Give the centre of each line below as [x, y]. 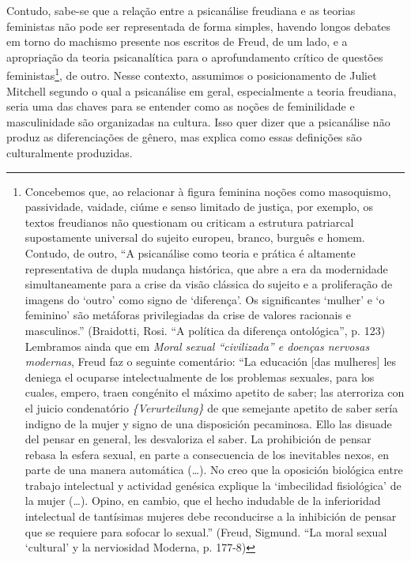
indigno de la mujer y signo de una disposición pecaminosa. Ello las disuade [208, 423]
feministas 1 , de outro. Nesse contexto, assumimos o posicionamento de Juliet [192, 74]
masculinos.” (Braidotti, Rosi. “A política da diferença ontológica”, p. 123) [205, 330]
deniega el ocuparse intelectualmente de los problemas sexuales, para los [200, 377]
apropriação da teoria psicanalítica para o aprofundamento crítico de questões [195, 56]
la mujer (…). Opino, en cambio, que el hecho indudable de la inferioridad [203, 501]
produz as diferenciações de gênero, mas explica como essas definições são [184, 137]
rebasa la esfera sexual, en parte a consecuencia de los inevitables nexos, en [207, 454]
